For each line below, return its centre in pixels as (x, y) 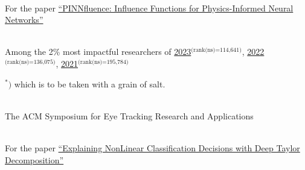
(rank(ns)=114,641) (216, 50)
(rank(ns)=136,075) (30, 62)
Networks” (24, 20)
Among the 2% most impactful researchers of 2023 (98, 52)
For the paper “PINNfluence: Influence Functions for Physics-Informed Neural (149, 8)
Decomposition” (34, 159)
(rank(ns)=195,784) (103, 62)
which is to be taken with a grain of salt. (90, 83)
